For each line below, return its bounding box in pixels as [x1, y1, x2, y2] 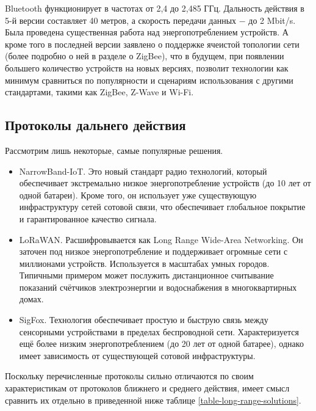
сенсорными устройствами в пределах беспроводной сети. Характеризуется [19, 325, 300, 338]
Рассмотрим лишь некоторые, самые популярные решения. [5, 144, 223, 156]
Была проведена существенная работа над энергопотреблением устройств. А [5, 26, 289, 38]
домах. [19, 293, 44, 305]
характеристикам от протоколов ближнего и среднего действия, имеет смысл [5, 382, 290, 395]
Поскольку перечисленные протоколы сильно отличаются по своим [5, 369, 254, 382]
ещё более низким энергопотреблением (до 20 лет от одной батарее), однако [19, 337, 304, 350]
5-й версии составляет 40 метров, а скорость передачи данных [5, 13, 237, 26]
